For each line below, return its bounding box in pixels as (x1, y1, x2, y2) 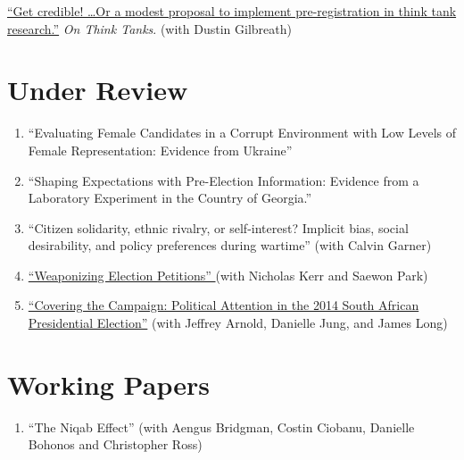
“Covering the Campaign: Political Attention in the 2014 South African (28, 296, 419, 314)
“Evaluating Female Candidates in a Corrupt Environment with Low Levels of (28, 123, 457, 142)
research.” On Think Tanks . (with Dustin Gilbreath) (7, 19, 292, 38)
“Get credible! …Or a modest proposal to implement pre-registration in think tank (7, 2, 457, 20)
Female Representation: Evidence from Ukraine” (28, 140, 293, 159)
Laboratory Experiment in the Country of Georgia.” (28, 188, 312, 207)
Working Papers (7, 365, 210, 402)
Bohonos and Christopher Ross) (28, 435, 203, 454)
